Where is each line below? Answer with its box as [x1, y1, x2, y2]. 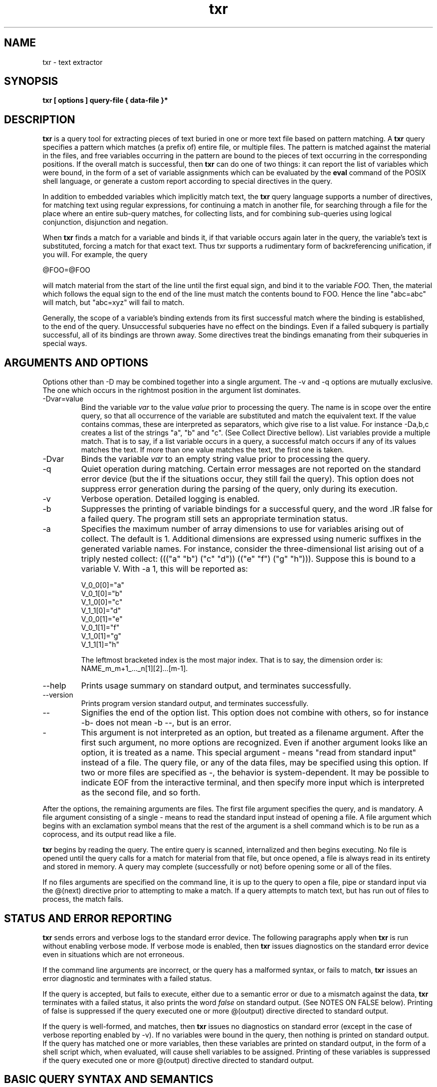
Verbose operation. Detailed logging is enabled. [81, 494, 260, 504]
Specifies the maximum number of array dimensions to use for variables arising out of [81, 524, 404, 534]
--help [42, 681, 66, 691]
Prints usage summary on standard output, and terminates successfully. [81, 681, 351, 691]
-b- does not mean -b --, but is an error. [81, 718, 231, 728]
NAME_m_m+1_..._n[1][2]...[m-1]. [81, 664, 188, 673]
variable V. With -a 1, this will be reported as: [81, 564, 248, 574]
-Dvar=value [42, 394, 84, 403]
